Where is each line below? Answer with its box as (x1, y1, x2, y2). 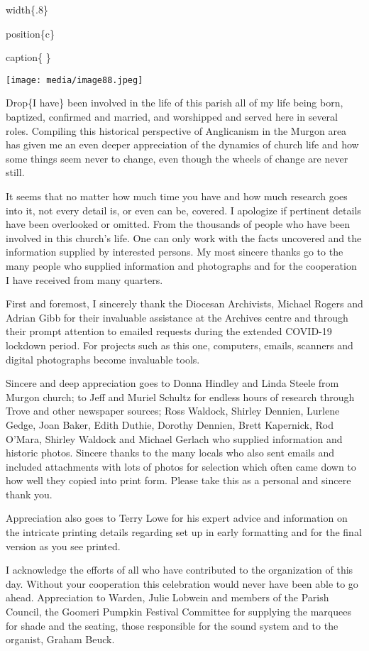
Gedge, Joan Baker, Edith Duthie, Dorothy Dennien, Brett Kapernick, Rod (6, 417, 334, 432)
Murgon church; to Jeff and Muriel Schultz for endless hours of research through (6, 389, 355, 404)
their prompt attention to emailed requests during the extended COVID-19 (6, 324, 332, 339)
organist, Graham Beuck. (6, 632, 115, 647)
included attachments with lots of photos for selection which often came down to (6, 459, 356, 474)
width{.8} (6, 2, 48, 16)
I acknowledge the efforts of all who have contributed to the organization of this (6, 562, 353, 577)
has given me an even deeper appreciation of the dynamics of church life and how (6, 137, 359, 152)
